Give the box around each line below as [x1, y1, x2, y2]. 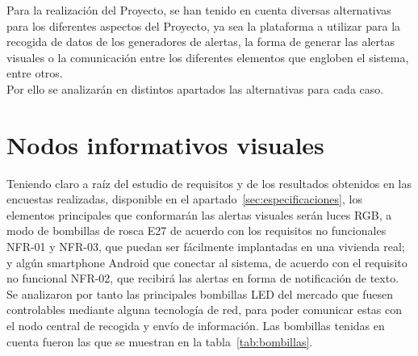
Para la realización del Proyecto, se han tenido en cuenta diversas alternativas [6, 2, 391, 18]
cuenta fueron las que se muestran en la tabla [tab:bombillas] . [6, 333, 313, 350]
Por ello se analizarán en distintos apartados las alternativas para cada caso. [6, 80, 384, 97]
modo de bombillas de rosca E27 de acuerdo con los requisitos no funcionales [6, 222, 387, 239]
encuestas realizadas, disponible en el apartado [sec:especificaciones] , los [6, 191, 362, 207]
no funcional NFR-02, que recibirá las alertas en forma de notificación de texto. [6, 270, 399, 287]
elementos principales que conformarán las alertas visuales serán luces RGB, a [6, 206, 392, 223]
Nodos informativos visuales [6, 128, 324, 161]
